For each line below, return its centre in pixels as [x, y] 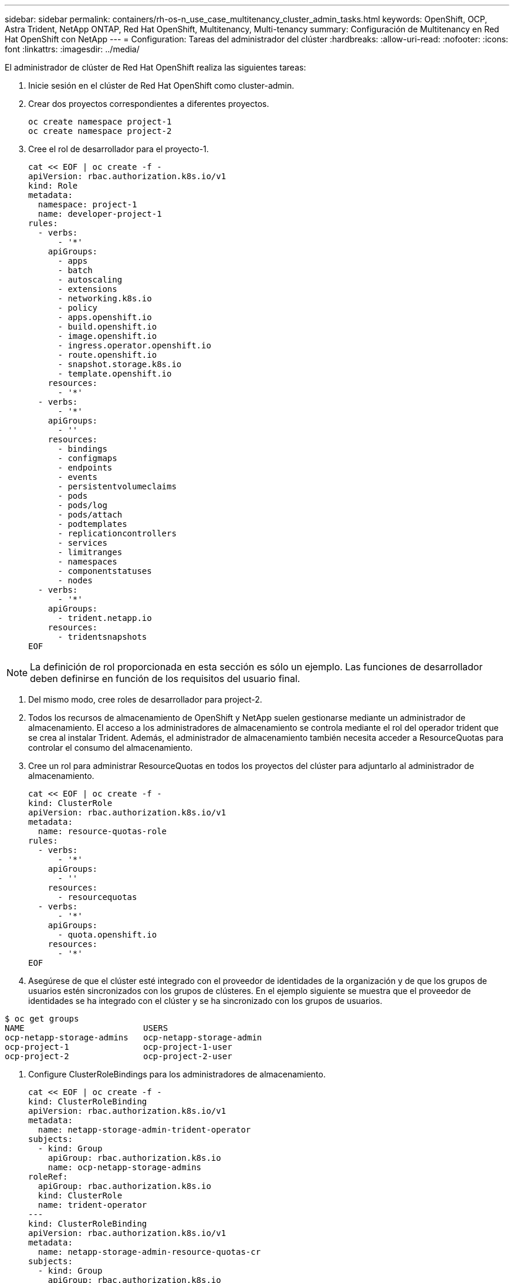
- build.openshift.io [107, 327]
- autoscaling [90, 280]
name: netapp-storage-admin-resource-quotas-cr [149, 1252]
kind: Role [53, 186]
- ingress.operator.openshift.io [134, 345]
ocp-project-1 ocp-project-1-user [119, 1047]
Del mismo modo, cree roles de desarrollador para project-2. [145, 699]
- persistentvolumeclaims [117, 486]
